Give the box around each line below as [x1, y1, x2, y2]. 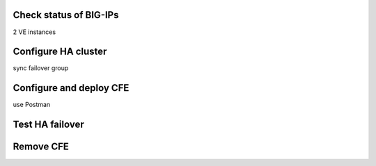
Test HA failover [13, 119, 84, 131]
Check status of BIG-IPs [13, 9, 119, 21]
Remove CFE [13, 141, 70, 153]
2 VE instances [13, 28, 56, 36]
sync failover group [13, 64, 69, 72]
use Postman [13, 101, 51, 109]
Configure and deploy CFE [13, 82, 130, 94]
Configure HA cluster [13, 46, 107, 58]
